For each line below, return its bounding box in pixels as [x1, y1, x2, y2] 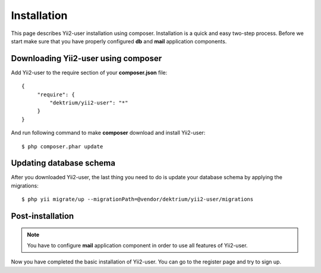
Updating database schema [11, 158, 116, 169]
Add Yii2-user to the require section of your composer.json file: [11, 69, 168, 76]
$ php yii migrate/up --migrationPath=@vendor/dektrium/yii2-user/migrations [21, 196, 254, 203]
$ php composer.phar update [21, 143, 103, 150]
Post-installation [11, 211, 74, 221]
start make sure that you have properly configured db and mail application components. [11, 37, 227, 45]
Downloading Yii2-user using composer [11, 53, 162, 64]
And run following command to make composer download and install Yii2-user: [11, 129, 206, 136]
